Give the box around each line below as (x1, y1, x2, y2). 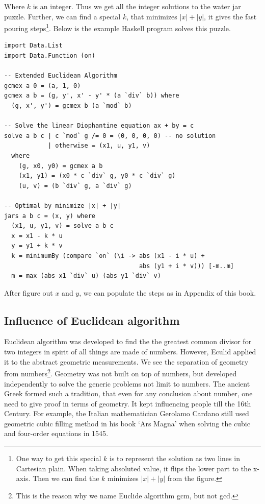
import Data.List (4, 42, 63, 50)
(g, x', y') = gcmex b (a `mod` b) (11, 102, 132, 109)
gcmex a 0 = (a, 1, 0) (4, 82, 81, 89)
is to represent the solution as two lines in (109, 453, 240, 464)
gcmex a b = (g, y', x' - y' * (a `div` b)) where (4, 92, 179, 100)
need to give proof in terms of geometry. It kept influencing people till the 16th (4, 398, 251, 409)
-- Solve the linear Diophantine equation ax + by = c (4, 122, 194, 130)
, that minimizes (126, 11, 177, 21)
